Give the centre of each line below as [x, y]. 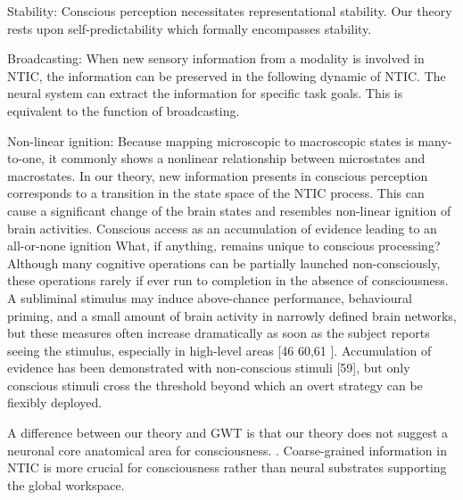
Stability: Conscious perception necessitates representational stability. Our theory [230, 11]
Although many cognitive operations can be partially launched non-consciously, [224, 262]
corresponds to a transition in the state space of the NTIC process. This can [216, 193]
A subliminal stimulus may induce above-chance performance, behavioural [210, 297]
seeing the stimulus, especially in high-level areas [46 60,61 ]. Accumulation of [219, 350]
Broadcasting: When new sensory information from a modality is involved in [216, 58]
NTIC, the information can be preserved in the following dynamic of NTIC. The [227, 75]
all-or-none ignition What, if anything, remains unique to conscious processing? [224, 246]
